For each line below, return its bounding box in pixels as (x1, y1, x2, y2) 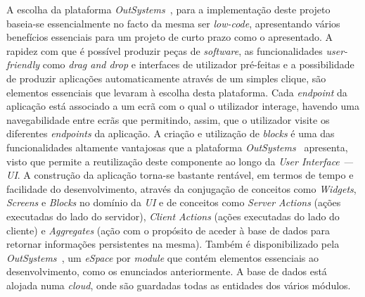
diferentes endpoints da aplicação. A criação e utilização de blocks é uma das (6, 126, 335, 141)
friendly (6, 57, 40, 72)
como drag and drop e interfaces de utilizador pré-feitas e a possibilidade (42, 57, 354, 72)
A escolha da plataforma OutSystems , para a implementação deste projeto (6, 2, 331, 16)
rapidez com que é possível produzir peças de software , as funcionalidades (6, 43, 323, 58)
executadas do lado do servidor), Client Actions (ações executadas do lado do (6, 208, 340, 223)
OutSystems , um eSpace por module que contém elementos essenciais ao (6, 250, 319, 265)
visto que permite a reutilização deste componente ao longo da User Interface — (6, 153, 354, 168)
